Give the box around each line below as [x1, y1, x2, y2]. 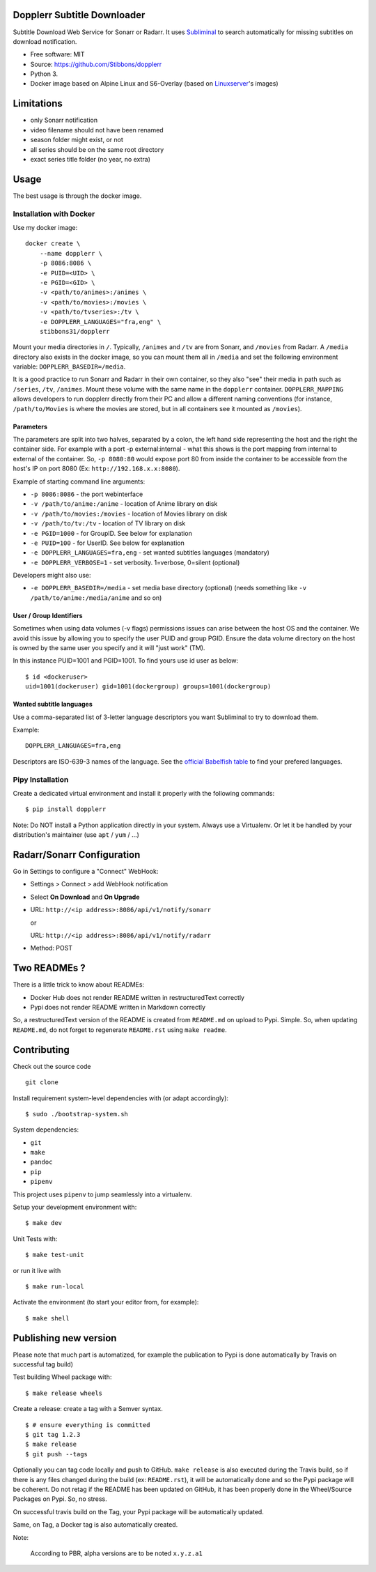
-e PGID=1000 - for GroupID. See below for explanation [30, 529, 193, 537]
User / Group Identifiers [13, 611, 83, 619]
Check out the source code [13, 1062, 91, 1070]
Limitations [13, 98, 63, 109]
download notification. [13, 37, 77, 45]
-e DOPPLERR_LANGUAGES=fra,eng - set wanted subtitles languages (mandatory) [30, 548, 269, 557]
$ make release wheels [25, 1389, 103, 1397]
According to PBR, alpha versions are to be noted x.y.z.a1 [30, 1549, 203, 1557]
